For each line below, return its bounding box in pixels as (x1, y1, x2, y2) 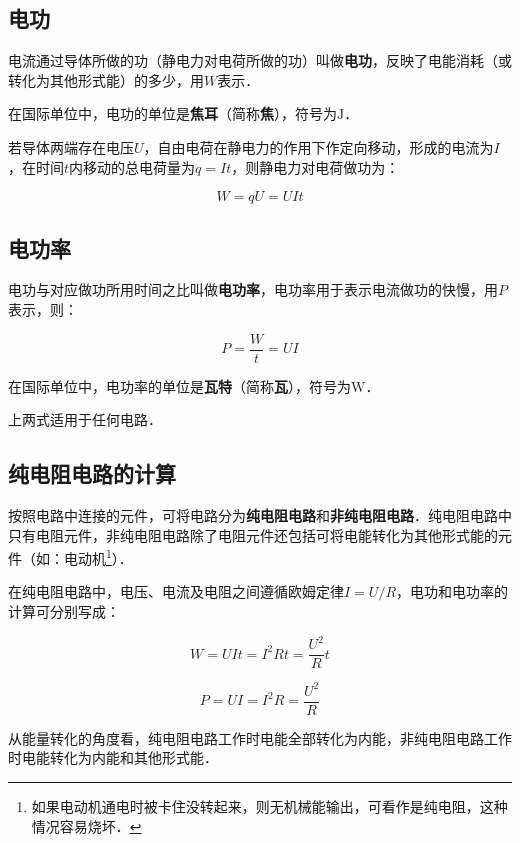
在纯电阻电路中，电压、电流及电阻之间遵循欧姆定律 (8, 581, 344, 602)
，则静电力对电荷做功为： (231, 156, 400, 177)
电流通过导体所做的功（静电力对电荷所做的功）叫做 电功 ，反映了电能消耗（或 (8, 50, 512, 71)
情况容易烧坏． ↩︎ (31, 815, 142, 836)
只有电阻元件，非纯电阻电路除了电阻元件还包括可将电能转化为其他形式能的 (8, 524, 498, 545)
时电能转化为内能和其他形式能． (8, 747, 218, 768)
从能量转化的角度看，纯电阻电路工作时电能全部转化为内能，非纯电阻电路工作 (8, 727, 512, 748)
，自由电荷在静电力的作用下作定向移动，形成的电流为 (143, 136, 494, 157)
